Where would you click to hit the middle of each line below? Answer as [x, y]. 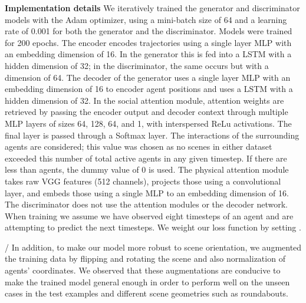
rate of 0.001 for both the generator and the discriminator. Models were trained [149, 31]
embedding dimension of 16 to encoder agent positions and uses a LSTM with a [149, 89]
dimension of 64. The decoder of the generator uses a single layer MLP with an [148, 77]
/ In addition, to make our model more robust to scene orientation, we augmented [153, 247]
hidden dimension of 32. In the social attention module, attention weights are [144, 100]
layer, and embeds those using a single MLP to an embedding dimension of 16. [147, 192]
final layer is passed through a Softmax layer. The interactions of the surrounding [152, 135]
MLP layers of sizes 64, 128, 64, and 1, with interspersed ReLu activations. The [148, 123]
